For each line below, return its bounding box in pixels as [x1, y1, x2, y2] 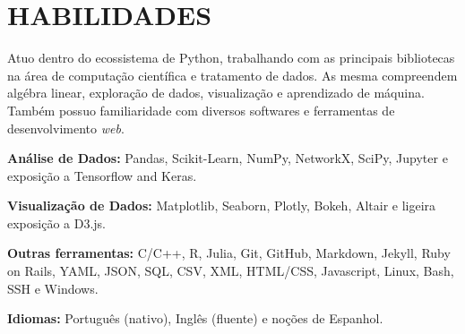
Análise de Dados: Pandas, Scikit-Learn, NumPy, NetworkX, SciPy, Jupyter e [7, 149, 448, 167]
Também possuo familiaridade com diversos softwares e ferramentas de [7, 100, 395, 119]
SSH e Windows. [7, 278, 99, 297]
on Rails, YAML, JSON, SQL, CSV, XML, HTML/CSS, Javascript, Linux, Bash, [7, 261, 454, 280]
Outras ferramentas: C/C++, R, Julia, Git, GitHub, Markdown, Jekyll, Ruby [7, 244, 451, 262]
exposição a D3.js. [7, 213, 107, 232]
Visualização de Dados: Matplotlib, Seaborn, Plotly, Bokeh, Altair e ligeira [7, 196, 436, 215]
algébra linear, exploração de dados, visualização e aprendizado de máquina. [7, 83, 425, 102]
